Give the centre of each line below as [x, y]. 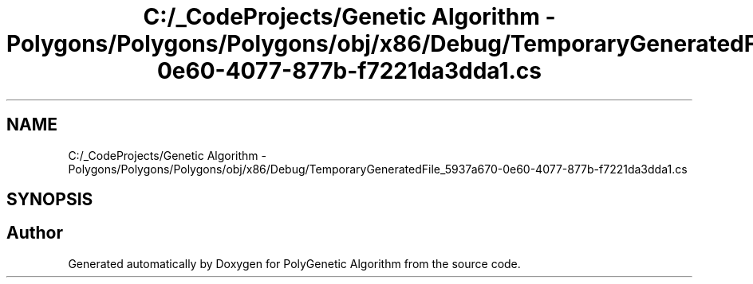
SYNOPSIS [50, 200]
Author [35, 233]
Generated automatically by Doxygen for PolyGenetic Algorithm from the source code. [294, 263]
